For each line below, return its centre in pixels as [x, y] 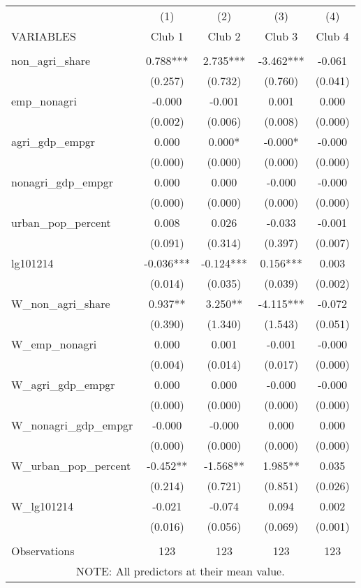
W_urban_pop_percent [71, 465]
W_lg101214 [42, 506]
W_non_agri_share [61, 303]
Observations [43, 551]
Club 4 [332, 36]
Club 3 [281, 36]
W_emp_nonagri [54, 344]
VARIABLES [44, 36]
